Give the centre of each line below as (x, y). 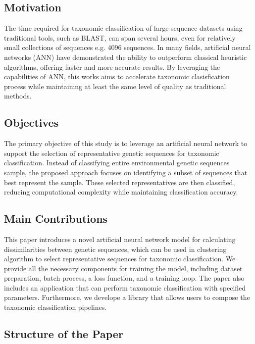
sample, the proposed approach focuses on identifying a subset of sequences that (126, 172)
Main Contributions (56, 219)
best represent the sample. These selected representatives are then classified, (120, 182)
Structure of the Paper (64, 334)
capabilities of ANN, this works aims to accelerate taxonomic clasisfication (117, 76)
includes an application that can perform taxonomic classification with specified (125, 287)
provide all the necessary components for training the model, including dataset (123, 268)
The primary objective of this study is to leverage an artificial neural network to (126, 143)
